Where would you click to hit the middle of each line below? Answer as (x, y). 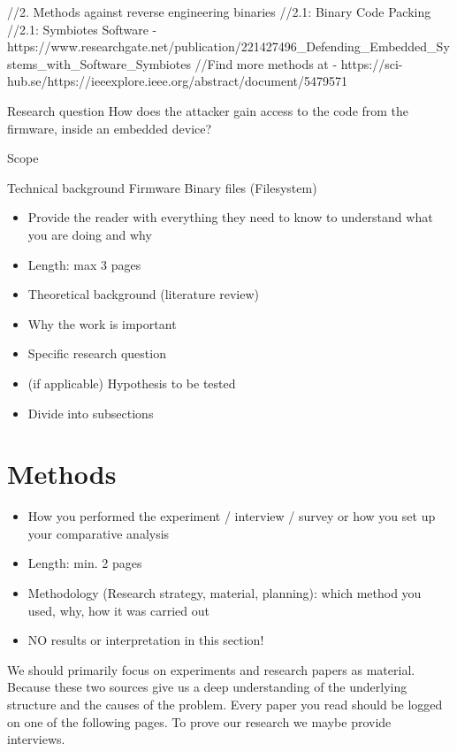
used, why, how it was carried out (118, 610)
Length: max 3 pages (84, 264)
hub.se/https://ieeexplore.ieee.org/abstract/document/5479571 (177, 81)
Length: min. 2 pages (85, 563)
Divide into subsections (91, 413)
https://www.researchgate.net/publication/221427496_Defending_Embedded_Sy (228, 46)
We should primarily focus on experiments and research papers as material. (211, 669)
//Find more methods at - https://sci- (299, 63)
